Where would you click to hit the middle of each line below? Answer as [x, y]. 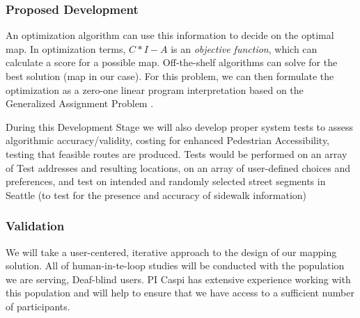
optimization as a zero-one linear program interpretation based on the [155, 89]
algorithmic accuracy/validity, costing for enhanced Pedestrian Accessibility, [168, 140]
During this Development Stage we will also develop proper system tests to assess [179, 126]
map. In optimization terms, [66, 48]
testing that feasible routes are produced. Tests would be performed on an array [177, 153]
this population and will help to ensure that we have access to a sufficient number [180, 293]
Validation [35, 226]
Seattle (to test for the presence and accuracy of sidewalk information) [156, 194]
